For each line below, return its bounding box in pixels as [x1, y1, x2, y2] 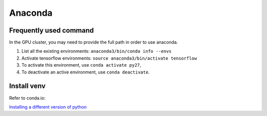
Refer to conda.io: [9, 95, 45, 101]
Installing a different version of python [9, 104, 87, 110]
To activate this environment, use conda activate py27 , [21, 62, 141, 68]
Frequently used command [9, 26, 94, 35]
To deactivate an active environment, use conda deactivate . [21, 69, 150, 75]
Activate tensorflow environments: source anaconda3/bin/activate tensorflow [21, 55, 197, 61]
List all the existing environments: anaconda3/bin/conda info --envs [21, 48, 172, 54]
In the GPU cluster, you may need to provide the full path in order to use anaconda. [9, 39, 178, 45]
